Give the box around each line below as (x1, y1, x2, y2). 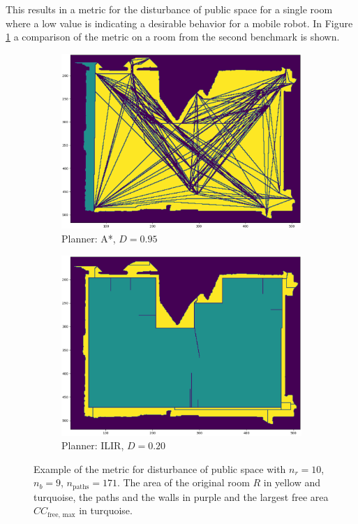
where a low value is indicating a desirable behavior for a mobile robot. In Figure (6, 15, 353, 30)
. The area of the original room (117, 475, 250, 490)
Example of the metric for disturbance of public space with (33, 461, 286, 476)
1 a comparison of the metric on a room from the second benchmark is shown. (6, 29, 340, 44)
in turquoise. (79, 503, 133, 518)
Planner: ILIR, (61, 438, 124, 453)
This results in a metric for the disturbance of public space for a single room (6, 2, 333, 16)
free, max (47, 511, 75, 518)
